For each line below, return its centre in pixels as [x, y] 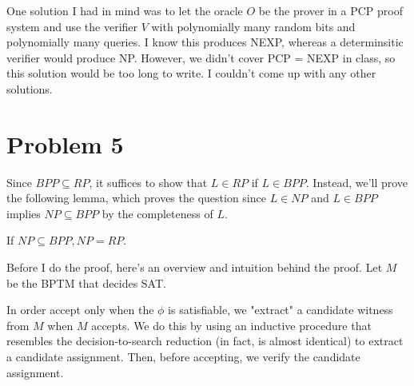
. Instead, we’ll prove [357, 182]
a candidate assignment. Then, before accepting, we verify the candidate [183, 357]
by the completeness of [157, 213]
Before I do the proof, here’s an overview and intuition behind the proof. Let [195, 267]
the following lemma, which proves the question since [136, 198]
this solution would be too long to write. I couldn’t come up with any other [191, 73]
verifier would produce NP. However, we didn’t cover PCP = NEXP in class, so [201, 57]
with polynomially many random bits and [253, 26]
